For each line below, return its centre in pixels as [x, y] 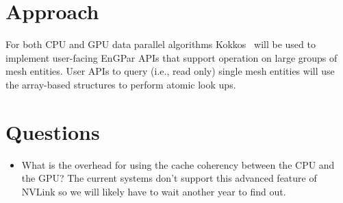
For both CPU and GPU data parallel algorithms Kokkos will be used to [161, 44]
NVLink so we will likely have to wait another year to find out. [154, 191]
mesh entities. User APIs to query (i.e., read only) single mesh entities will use [170, 71]
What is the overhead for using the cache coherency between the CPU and [178, 164]
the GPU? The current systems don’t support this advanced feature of [169, 178]
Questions [53, 131]
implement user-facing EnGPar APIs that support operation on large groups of [171, 57]
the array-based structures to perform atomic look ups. [121, 84]
